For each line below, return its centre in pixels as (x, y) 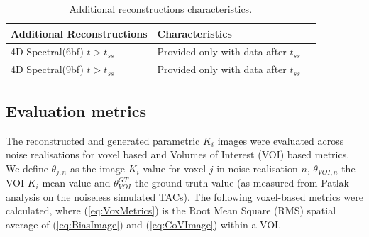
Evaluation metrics (76, 110)
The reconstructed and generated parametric (103, 140)
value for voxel (175, 168)
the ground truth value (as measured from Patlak (242, 183)
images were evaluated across (281, 140)
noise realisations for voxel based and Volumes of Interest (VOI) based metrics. (178, 154)
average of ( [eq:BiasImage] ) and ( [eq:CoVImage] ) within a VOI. (144, 224)
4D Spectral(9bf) (47, 69)
